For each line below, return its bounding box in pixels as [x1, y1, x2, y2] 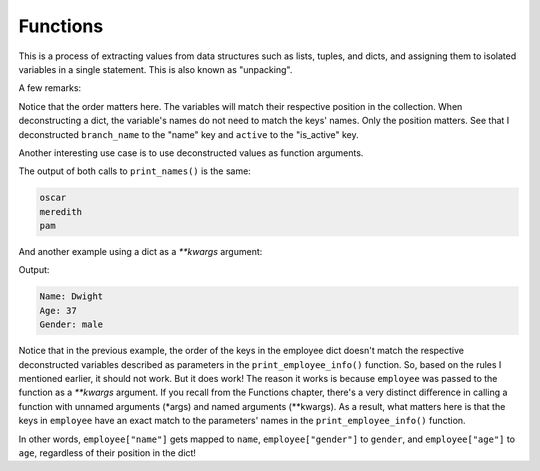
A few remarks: [18, 82, 82, 94]
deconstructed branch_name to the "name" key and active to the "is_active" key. [18, 128, 359, 140]
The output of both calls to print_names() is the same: [18, 165, 252, 177]
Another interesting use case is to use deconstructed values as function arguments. [18, 146, 364, 159]
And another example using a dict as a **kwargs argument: [18, 246, 263, 258]
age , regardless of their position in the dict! [18, 446, 197, 459]
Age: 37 [39, 305, 77, 316]
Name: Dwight [39, 291, 104, 302]
